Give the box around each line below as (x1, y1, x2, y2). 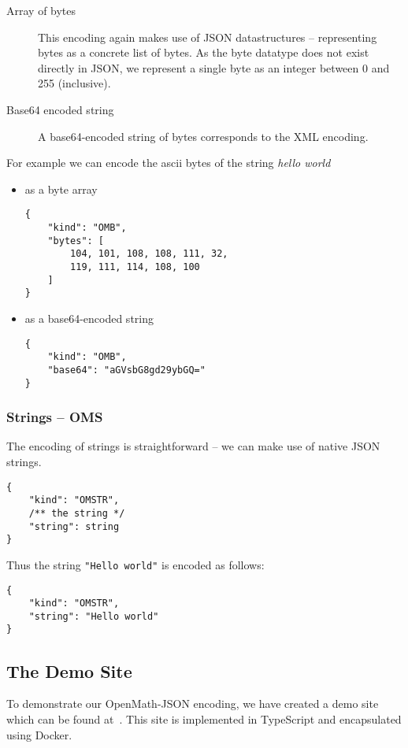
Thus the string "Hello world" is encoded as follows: (6, 556, 265, 572)
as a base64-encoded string (24, 309, 154, 326)
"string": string (28, 520, 120, 532)
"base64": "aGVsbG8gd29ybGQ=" (47, 364, 206, 376)
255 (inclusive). (38, 75, 111, 91)
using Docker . (6, 726, 72, 742)
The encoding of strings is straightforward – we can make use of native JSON (6, 438, 380, 454)
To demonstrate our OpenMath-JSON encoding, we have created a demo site (6, 695, 379, 712)
